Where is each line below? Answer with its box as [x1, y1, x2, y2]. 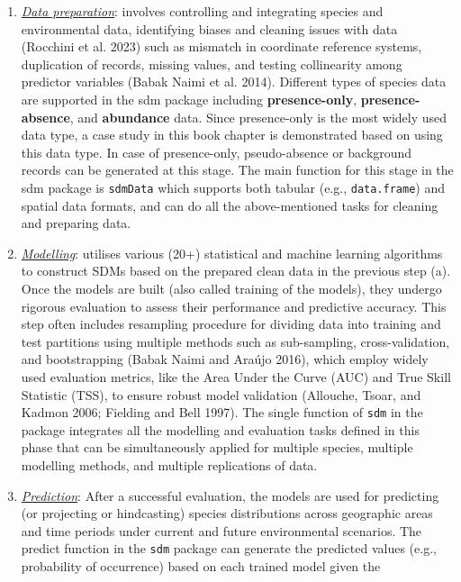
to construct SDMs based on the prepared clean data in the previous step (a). [21, 261, 451, 280]
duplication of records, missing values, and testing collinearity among [21, 54, 402, 73]
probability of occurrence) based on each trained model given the [21, 557, 381, 575]
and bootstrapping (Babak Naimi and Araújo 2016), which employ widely [21, 350, 429, 368]
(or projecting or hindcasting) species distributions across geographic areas [21, 504, 433, 523]
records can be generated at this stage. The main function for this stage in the [21, 160, 454, 179]
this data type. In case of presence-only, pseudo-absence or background [21, 142, 412, 161]
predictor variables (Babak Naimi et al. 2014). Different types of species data [21, 72, 447, 91]
